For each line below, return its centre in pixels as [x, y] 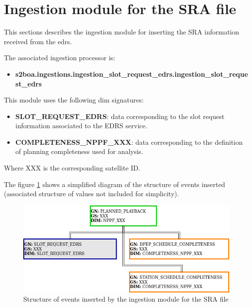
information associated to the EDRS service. [81, 126]
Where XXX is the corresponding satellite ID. [72, 168]
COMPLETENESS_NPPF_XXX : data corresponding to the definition [129, 142]
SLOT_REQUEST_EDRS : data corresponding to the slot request [120, 116]
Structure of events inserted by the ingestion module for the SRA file [126, 299]
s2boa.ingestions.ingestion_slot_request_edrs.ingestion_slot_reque [132, 74]
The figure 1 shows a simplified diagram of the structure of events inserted [115, 184]
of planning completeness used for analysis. [79, 151]
